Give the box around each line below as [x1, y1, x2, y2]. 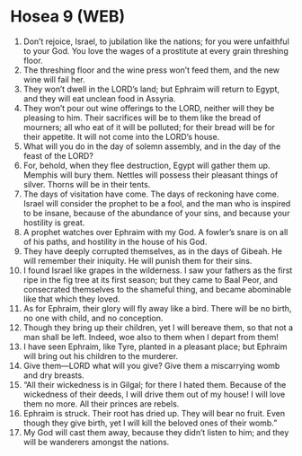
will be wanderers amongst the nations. [22, 436, 170, 447]
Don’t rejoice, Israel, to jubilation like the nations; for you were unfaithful [22, 36, 290, 47]
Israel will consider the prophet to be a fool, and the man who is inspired [22, 197, 291, 208]
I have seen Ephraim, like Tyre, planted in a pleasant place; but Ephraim [22, 341, 288, 352]
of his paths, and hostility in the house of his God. [22, 236, 208, 247]
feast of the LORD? [22, 150, 93, 161]
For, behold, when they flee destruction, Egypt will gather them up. [22, 160, 271, 171]
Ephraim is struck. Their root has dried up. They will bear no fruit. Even [22, 408, 286, 418]
